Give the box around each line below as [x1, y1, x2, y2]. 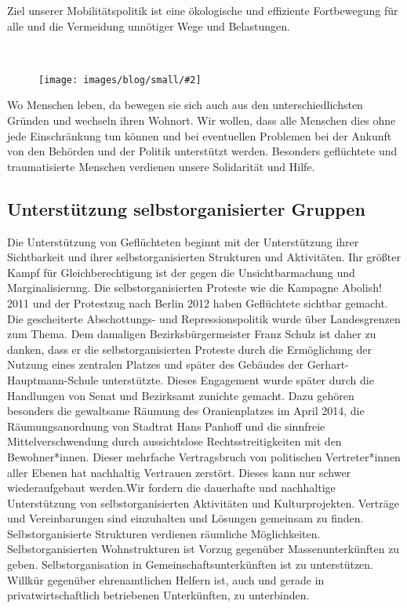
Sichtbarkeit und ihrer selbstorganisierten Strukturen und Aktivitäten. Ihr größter [7, 249, 401, 265]
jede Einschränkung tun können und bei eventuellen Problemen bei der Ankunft [7, 127, 392, 144]
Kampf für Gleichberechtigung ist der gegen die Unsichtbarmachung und [7, 264, 355, 280]
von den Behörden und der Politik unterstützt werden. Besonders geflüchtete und [7, 143, 398, 159]
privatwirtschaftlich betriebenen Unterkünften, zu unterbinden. [7, 587, 310, 603]
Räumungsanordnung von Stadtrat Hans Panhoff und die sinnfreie [7, 417, 325, 434]
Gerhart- [307, 356, 349, 373]
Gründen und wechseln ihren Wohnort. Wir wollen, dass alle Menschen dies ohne [7, 112, 396, 129]
